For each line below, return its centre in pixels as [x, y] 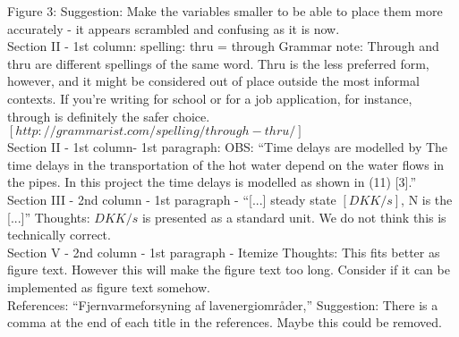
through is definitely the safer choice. [109, 116]
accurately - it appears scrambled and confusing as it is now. [174, 28]
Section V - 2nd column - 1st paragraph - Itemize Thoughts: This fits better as [224, 252]
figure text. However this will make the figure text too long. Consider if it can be [229, 270]
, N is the [427, 199]
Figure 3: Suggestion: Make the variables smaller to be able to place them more [225, 11]
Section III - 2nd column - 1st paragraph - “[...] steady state [172, 199]
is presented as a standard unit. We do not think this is [294, 217]
